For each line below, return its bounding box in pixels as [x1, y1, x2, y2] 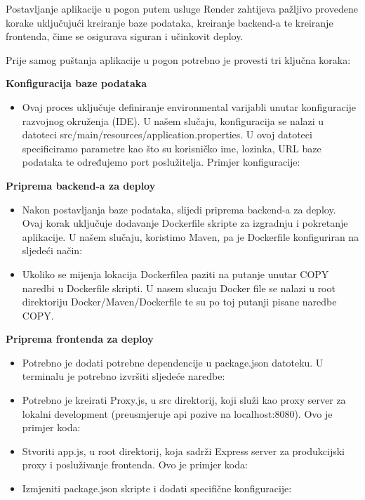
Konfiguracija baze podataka [6, 76, 147, 91]
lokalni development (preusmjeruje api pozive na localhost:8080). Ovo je [22, 406, 333, 421]
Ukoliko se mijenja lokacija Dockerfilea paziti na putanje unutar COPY [22, 266, 329, 281]
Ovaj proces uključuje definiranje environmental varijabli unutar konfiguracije [22, 99, 357, 114]
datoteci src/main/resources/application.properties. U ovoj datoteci [22, 127, 312, 142]
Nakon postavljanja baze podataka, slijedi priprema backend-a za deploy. [22, 202, 336, 216]
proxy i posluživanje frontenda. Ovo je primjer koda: [22, 457, 248, 472]
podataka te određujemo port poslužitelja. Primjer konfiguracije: [22, 154, 300, 169]
